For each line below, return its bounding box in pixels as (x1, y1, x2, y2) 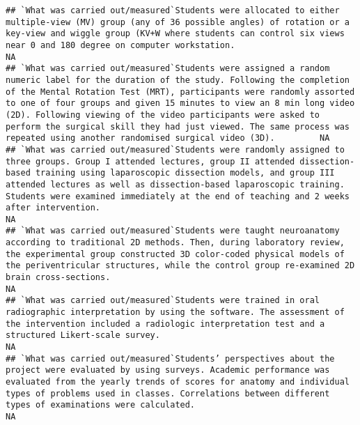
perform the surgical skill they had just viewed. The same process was (6, 121, 350, 132)
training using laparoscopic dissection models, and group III (35, 168, 335, 178)
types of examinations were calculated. (6, 400, 196, 410)
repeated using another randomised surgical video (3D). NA (6, 133, 330, 144)
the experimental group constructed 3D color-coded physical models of (6, 249, 345, 259)
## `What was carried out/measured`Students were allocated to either (6, 6, 340, 15)
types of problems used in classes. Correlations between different (6, 388, 330, 399)
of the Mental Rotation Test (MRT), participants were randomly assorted (6, 86, 355, 97)
